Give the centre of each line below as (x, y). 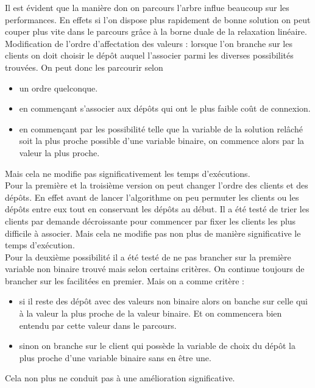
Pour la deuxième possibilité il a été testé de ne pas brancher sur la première (148, 257)
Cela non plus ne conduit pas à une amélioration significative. (120, 378)
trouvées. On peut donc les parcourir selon (84, 67)
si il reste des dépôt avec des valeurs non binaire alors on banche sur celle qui (163, 301)
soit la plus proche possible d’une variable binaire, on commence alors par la (162, 141)
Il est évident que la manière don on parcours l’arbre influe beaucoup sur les (147, 7)
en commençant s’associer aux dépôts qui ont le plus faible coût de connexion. (165, 108)
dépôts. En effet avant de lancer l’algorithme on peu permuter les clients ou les (152, 197)
